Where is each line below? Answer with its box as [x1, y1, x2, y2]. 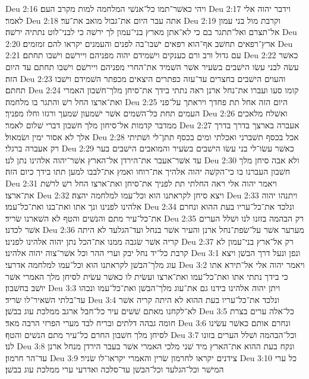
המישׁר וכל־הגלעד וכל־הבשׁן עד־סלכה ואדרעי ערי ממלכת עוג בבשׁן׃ [5, 363, 224, 375]
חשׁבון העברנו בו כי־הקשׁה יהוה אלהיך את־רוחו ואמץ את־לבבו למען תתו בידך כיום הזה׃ [5, 165, 291, 178]
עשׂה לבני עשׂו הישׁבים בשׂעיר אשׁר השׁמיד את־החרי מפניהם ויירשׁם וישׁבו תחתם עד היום [5, 60, 299, 72]
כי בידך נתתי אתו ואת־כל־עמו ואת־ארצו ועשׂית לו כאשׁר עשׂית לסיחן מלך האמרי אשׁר [5, 270, 288, 282]
